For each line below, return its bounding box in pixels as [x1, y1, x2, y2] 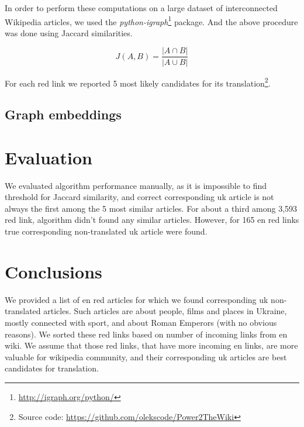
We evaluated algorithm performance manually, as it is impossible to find [5, 179, 267, 191]
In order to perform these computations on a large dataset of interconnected [5, 2, 278, 13]
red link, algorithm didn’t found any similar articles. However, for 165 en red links [5, 213, 299, 226]
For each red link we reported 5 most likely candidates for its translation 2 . [5, 75, 271, 89]
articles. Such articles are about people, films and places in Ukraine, [43, 305, 287, 317]
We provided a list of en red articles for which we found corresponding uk [5, 293, 268, 305]
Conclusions [5, 259, 102, 283]
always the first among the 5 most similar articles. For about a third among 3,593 [5, 202, 298, 214]
